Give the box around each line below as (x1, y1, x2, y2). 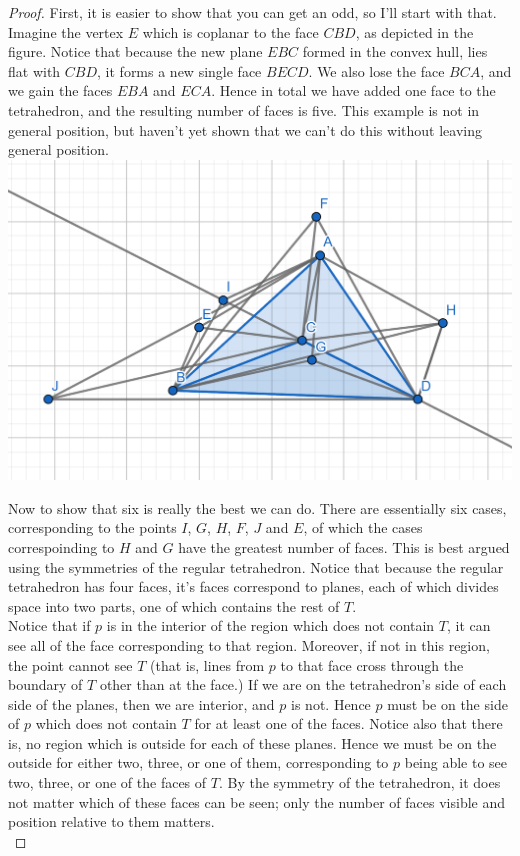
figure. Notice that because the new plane (8, 41, 263, 62)
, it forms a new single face (97, 60, 262, 81)
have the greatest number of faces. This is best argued (178, 536, 510, 557)
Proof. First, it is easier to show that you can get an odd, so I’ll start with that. (8, 2, 497, 22)
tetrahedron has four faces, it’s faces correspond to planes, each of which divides (8, 576, 499, 597)
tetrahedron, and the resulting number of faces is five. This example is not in (8, 99, 480, 120)
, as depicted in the (355, 21, 474, 42)
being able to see (404, 752, 508, 773)
